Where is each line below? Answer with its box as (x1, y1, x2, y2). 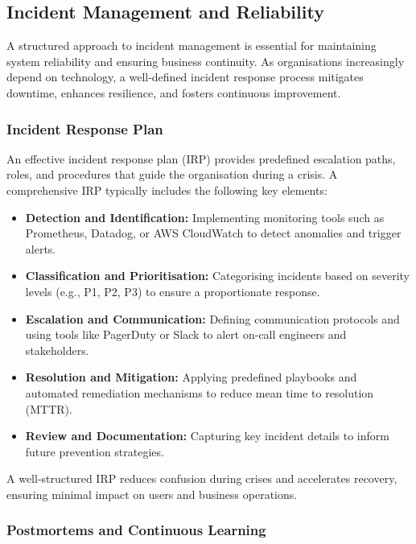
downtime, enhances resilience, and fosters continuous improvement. (6, 84, 341, 101)
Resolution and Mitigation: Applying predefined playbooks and (25, 369, 357, 385)
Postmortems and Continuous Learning (6, 520, 266, 540)
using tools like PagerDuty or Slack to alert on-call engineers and (25, 326, 347, 343)
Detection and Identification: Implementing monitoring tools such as (25, 208, 385, 225)
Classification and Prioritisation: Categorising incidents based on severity (25, 267, 410, 284)
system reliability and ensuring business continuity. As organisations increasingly (6, 52, 405, 69)
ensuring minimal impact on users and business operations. (6, 485, 298, 502)
